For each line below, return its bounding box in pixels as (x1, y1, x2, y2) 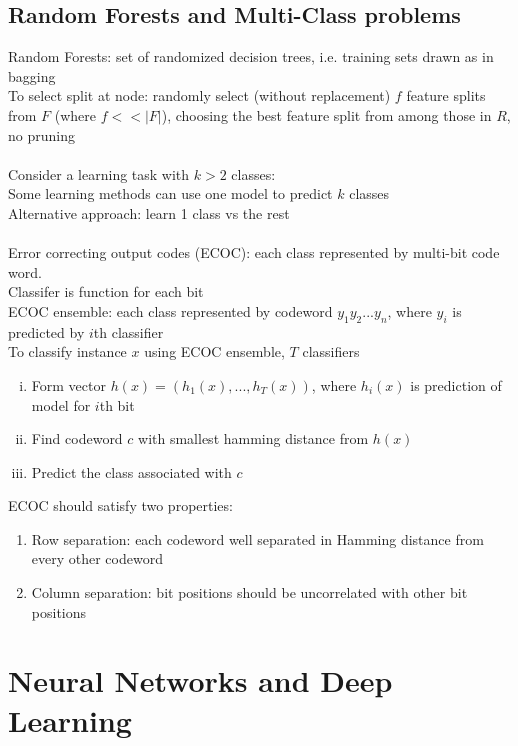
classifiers (302, 341, 360, 362)
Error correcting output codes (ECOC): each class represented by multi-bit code (8, 242, 500, 263)
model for (31, 394, 91, 415)
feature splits (406, 85, 486, 106)
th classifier (93, 321, 164, 342)
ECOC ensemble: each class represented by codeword (8, 300, 333, 321)
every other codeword (31, 548, 163, 569)
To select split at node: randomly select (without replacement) (8, 85, 391, 106)
